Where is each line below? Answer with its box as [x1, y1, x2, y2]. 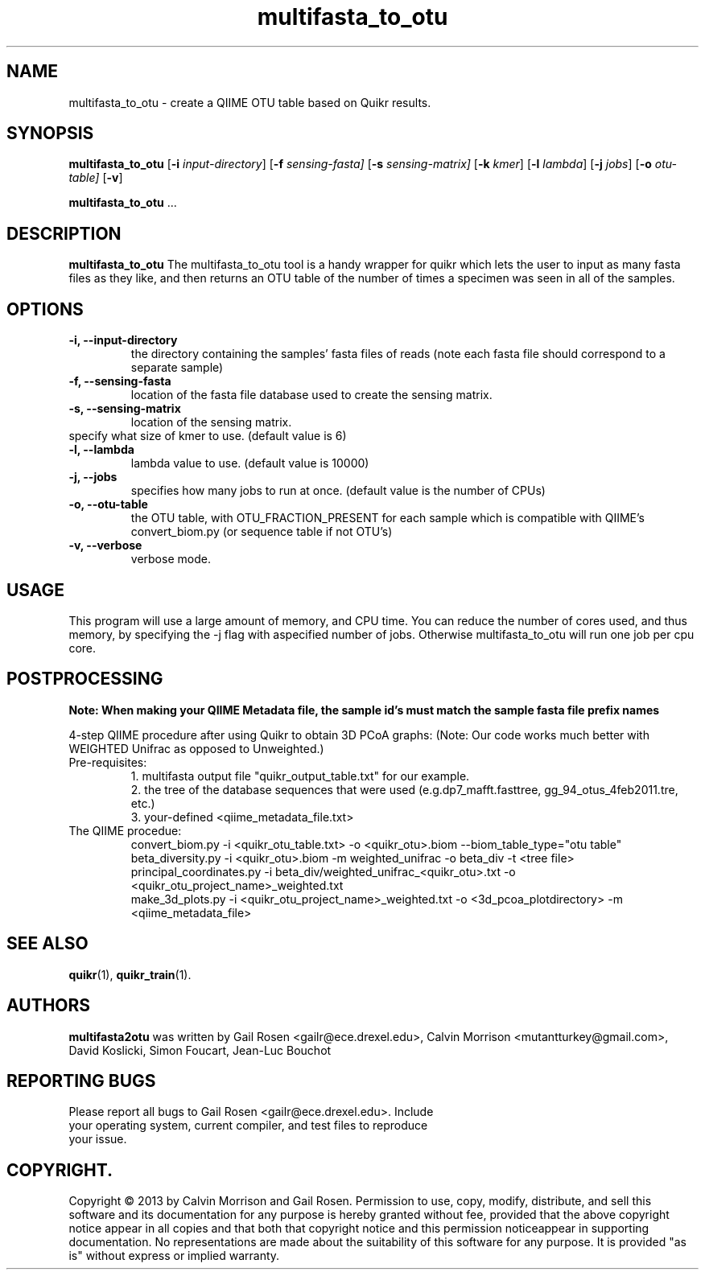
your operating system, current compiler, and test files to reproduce [68, 1118, 428, 1133]
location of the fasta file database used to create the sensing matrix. [130, 388, 493, 402]
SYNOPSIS [6, 123, 94, 144]
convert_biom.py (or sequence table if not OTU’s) [130, 525, 393, 539]
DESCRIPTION [6, 223, 122, 244]
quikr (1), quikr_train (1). [68, 967, 192, 982]
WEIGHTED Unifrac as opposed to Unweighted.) [68, 741, 324, 755]
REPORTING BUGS [6, 1070, 156, 1091]
